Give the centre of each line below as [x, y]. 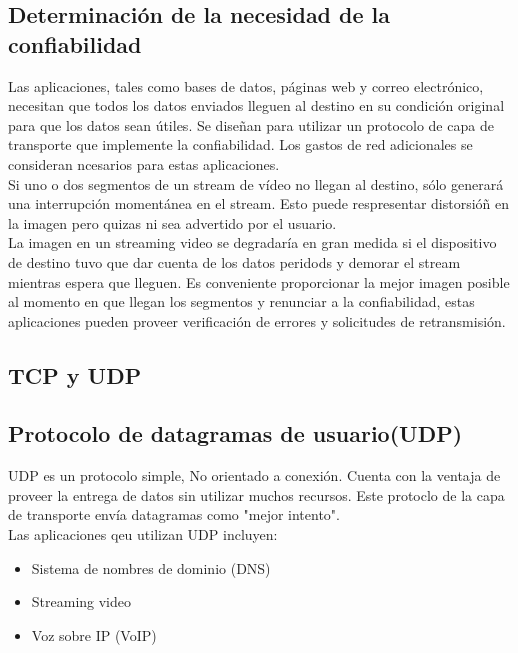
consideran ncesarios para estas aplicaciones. [144, 163]
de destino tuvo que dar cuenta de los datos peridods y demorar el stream [234, 261]
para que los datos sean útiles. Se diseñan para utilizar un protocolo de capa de [251, 124]
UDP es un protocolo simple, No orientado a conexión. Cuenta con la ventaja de [254, 475]
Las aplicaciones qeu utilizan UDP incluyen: [143, 534]
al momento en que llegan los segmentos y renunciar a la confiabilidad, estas [241, 301]
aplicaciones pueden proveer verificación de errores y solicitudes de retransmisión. [257, 320]
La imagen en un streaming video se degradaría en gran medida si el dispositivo [252, 242]
